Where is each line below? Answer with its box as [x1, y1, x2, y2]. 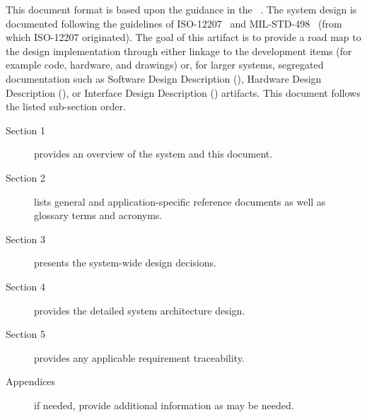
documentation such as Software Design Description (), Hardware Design [6, 71, 322, 86]
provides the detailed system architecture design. [34, 303, 245, 317]
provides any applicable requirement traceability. [34, 350, 245, 365]
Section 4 [6, 278, 45, 293]
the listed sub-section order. [6, 99, 126, 114]
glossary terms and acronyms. [34, 208, 163, 223]
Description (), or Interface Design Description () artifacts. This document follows [6, 85, 361, 100]
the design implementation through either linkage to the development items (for [6, 43, 352, 58]
